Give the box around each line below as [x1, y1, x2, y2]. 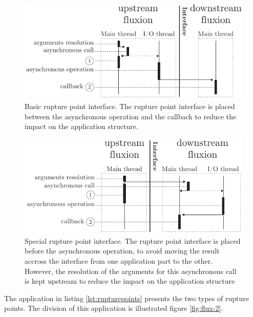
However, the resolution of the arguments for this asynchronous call [25, 265, 237, 276]
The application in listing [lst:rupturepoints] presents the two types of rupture [4, 292, 249, 303]
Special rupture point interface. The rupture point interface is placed [25, 235, 241, 246]
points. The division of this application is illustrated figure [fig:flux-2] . [4, 303, 223, 313]
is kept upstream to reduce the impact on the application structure [25, 276, 235, 286]
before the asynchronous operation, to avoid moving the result [25, 245, 220, 256]
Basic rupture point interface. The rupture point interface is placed [25, 101, 235, 112]
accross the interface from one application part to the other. [25, 256, 213, 266]
